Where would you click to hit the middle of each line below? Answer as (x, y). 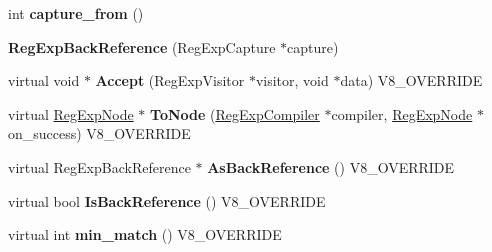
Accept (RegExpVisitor (170, 80)
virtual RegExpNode (71, 113)
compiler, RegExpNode (402, 113)
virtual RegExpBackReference (99, 166)
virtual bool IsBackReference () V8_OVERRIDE (167, 200)
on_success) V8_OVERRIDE (99, 133)
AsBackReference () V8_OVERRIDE (331, 166)
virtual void (44, 80)
